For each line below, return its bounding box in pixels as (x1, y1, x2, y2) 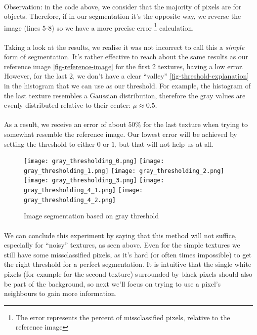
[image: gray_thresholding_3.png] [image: (24, 177, 164, 184)
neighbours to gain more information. (4, 288, 117, 298)
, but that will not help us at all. (115, 138, 214, 149)
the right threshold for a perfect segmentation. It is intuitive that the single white (4, 259, 252, 269)
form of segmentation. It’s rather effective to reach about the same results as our (4, 51, 249, 62)
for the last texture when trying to (143, 119, 248, 129)
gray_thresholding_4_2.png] (24, 196, 116, 204)
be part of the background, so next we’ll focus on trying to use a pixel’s (4, 278, 221, 289)
